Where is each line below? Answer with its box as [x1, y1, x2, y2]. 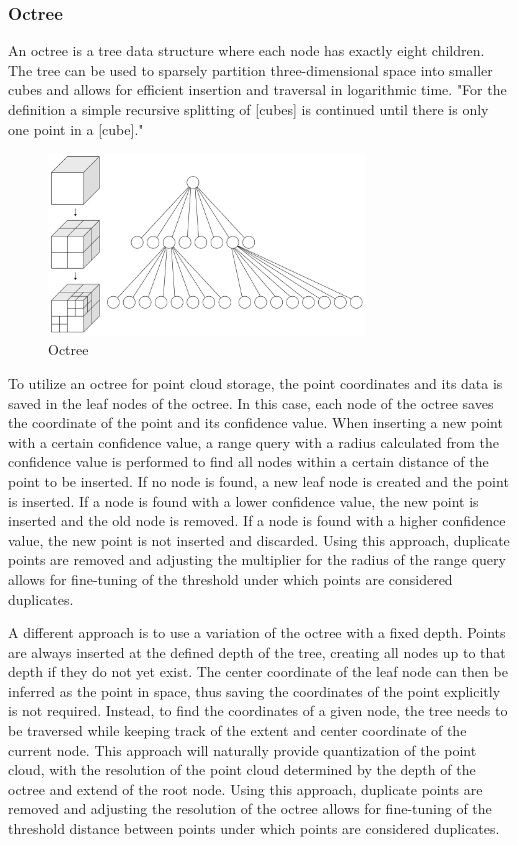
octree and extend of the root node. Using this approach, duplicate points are [8, 778, 483, 799]
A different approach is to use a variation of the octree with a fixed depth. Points [8, 622, 506, 643]
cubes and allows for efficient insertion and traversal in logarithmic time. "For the [8, 79, 507, 100]
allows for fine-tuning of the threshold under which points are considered [8, 568, 453, 589]
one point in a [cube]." [8, 118, 144, 139]
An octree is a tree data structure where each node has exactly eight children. [8, 40, 485, 61]
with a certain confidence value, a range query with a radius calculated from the [8, 431, 500, 452]
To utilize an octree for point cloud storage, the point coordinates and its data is [8, 372, 503, 393]
